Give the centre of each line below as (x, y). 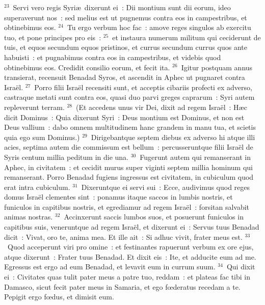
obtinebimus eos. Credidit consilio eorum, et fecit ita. (87, 67)
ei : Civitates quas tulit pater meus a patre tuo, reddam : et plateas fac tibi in (127, 277)
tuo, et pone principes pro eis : (53, 37)
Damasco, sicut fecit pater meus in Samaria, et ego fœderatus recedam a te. (122, 286)
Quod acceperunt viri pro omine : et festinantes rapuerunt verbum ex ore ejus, (130, 247)
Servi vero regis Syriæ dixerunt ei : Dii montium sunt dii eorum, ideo (122, 7)
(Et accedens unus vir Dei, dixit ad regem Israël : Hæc (162, 107)
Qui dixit (241, 267)
